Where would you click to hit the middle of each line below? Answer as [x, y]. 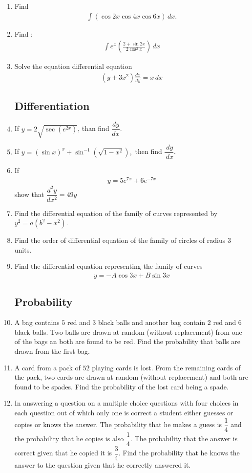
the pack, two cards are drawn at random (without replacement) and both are [131, 377]
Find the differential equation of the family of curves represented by [116, 213]
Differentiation [52, 106]
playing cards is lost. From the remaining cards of [166, 367]
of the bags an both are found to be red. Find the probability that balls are [127, 341]
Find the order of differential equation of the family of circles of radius [120, 240]
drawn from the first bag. [52, 351]
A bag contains [37, 322]
